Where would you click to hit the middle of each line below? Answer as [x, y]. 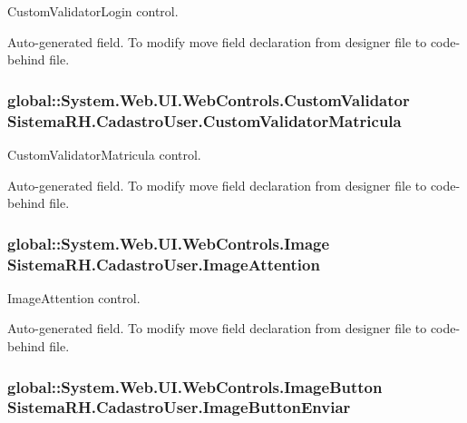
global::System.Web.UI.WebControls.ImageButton [195, 386]
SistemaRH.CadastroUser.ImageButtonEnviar [179, 407]
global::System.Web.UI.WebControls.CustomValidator [209, 99]
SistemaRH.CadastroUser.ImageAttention [164, 264]
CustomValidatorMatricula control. [104, 154]
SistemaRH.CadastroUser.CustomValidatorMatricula [204, 120]
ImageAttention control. [74, 297]
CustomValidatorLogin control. [93, 11]
